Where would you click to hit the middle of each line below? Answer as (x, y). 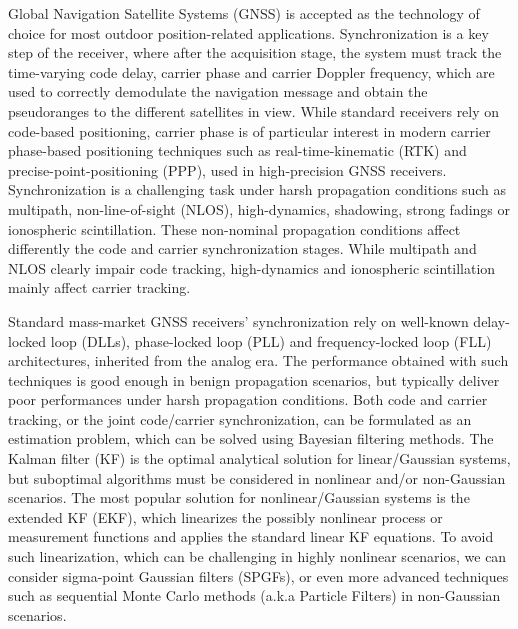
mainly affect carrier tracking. (99, 287)
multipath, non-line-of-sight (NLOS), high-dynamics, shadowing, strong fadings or (259, 208)
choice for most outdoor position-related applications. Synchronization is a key (248, 32)
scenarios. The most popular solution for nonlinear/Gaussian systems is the (239, 497)
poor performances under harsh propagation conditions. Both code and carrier (248, 399)
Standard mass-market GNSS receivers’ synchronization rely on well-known (238, 320)
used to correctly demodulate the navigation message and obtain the (218, 91)
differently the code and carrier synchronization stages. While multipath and (242, 248)
